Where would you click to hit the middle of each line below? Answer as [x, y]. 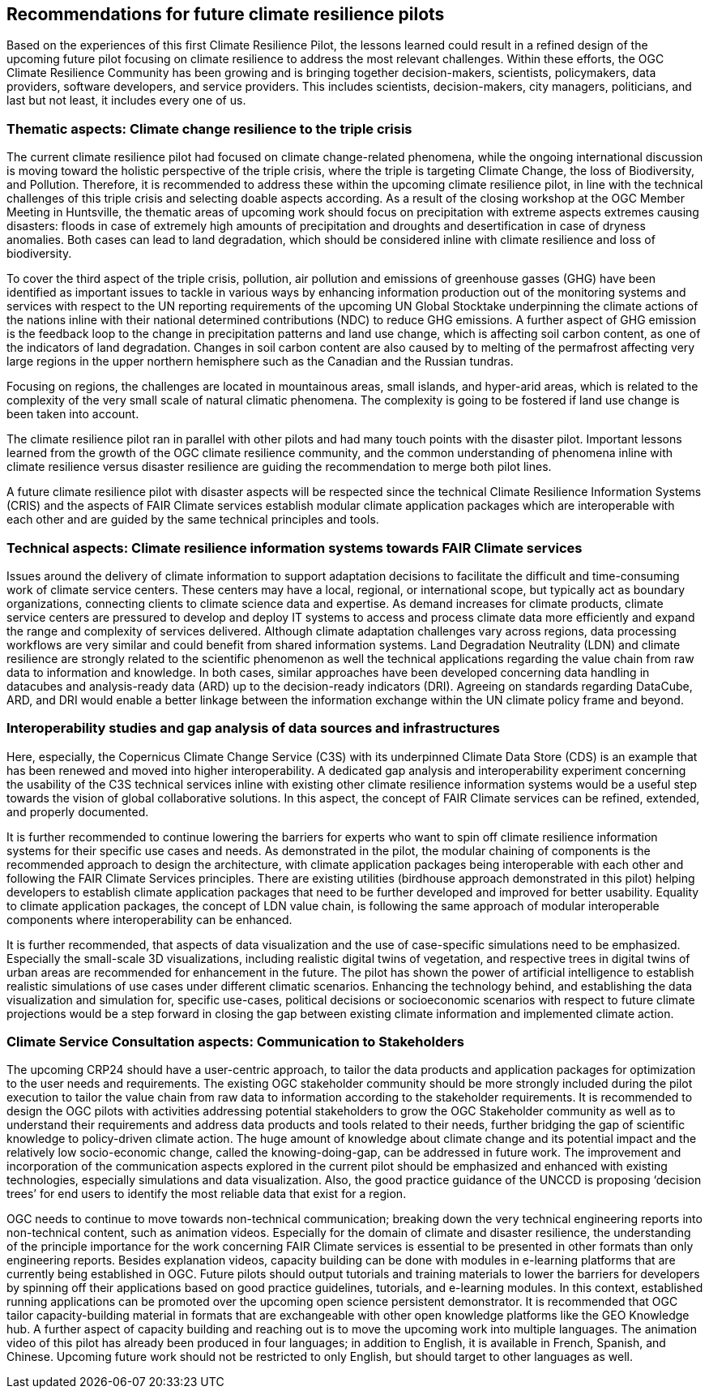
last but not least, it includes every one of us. [126, 101]
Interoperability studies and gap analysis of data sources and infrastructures [253, 728]
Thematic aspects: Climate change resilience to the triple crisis [209, 128]
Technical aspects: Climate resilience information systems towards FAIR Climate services [295, 548]
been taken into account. [73, 414]
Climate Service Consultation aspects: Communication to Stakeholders [235, 1042]
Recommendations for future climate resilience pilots [226, 14]
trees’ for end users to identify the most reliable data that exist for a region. [207, 1194]
